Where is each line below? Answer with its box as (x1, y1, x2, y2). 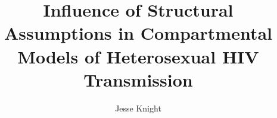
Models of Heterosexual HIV (17, 44, 259, 68)
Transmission (83, 67, 193, 91)
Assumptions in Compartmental (4, 21, 272, 45)
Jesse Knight (115, 101, 161, 114)
